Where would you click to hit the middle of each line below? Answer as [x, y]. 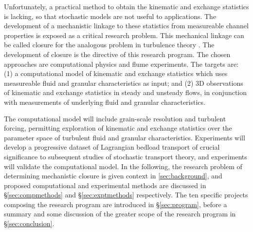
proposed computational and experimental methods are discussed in [105, 185]
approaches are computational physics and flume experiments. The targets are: [121, 64]
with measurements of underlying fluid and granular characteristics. [105, 102]
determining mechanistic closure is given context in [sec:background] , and [113, 176]
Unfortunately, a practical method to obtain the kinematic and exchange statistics [126, 6]
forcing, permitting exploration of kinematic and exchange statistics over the [118, 128]
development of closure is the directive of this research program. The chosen [117, 54]
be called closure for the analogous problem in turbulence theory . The [109, 45]
